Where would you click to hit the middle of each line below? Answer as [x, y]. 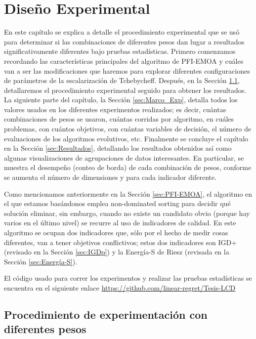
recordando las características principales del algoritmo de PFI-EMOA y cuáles [124, 61]
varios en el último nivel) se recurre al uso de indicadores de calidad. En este [120, 223]
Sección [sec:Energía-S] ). [41, 261]
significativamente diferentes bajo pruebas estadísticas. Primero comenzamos [120, 51]
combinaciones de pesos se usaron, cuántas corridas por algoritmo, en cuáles [119, 119]
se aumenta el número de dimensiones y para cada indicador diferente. [110, 177]
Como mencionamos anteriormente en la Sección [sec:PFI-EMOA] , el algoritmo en [128, 193]
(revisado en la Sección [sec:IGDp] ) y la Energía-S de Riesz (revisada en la [117, 252]
